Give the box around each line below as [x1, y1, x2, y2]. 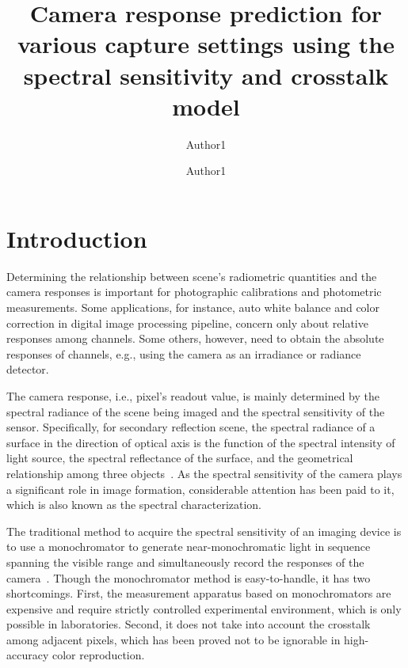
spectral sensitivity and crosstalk [23, 59, 389, 91]
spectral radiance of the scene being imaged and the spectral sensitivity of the [6, 403, 385, 419]
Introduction [6, 222, 147, 254]
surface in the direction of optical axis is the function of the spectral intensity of [6, 434, 395, 450]
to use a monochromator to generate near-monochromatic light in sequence [6, 538, 371, 555]
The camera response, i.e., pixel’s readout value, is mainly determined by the [6, 387, 380, 404]
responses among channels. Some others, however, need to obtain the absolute [6, 330, 384, 347]
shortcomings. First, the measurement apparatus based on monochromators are [6, 585, 391, 602]
